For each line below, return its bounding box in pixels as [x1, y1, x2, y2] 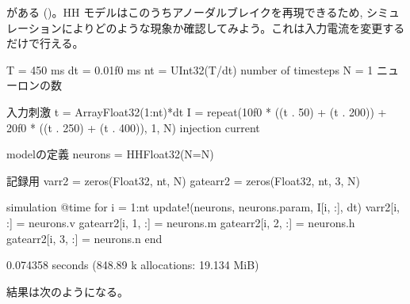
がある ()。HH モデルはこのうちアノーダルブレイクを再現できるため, [6, 4, 363, 20]
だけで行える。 [6, 35, 84, 51]
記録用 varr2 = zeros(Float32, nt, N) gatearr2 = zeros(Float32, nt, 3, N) [6, 172, 361, 188]
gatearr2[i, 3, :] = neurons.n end [6, 230, 163, 246]
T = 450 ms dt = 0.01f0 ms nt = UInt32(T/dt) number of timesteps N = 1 [6, 61, 374, 78]
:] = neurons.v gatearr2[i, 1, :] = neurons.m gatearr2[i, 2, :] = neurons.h [6, 214, 355, 230]
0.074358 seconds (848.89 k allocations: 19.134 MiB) [6, 256, 259, 273]
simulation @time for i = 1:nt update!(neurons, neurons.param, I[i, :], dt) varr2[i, [6, 199, 400, 215]
